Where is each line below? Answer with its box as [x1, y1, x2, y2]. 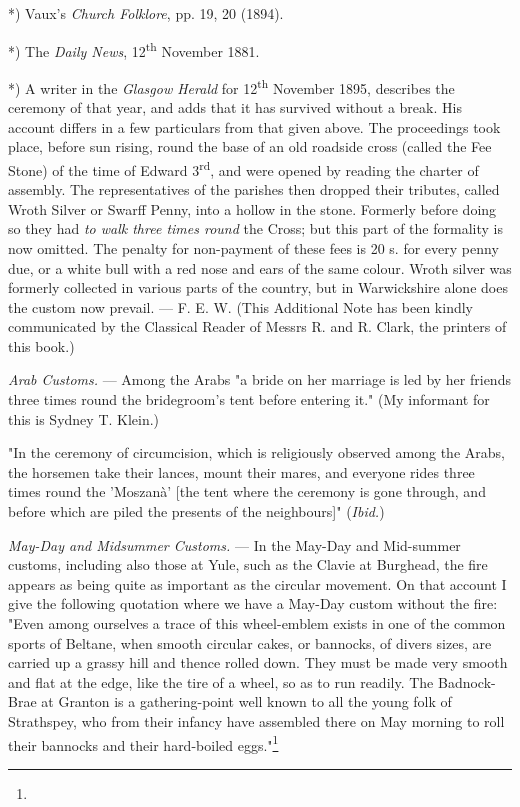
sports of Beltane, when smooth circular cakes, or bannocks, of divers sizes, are [8, 632, 492, 653]
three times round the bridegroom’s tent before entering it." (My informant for [8, 389, 490, 410]
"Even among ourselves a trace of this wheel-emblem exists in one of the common [8, 613, 506, 633]
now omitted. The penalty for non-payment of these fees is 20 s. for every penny [8, 237, 499, 258]
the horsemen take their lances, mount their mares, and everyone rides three [8, 461, 475, 482]
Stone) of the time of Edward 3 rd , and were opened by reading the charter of [8, 156, 479, 180]
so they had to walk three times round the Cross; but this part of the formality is [8, 218, 503, 239]
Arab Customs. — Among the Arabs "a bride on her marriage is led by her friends [8, 369, 511, 390]
